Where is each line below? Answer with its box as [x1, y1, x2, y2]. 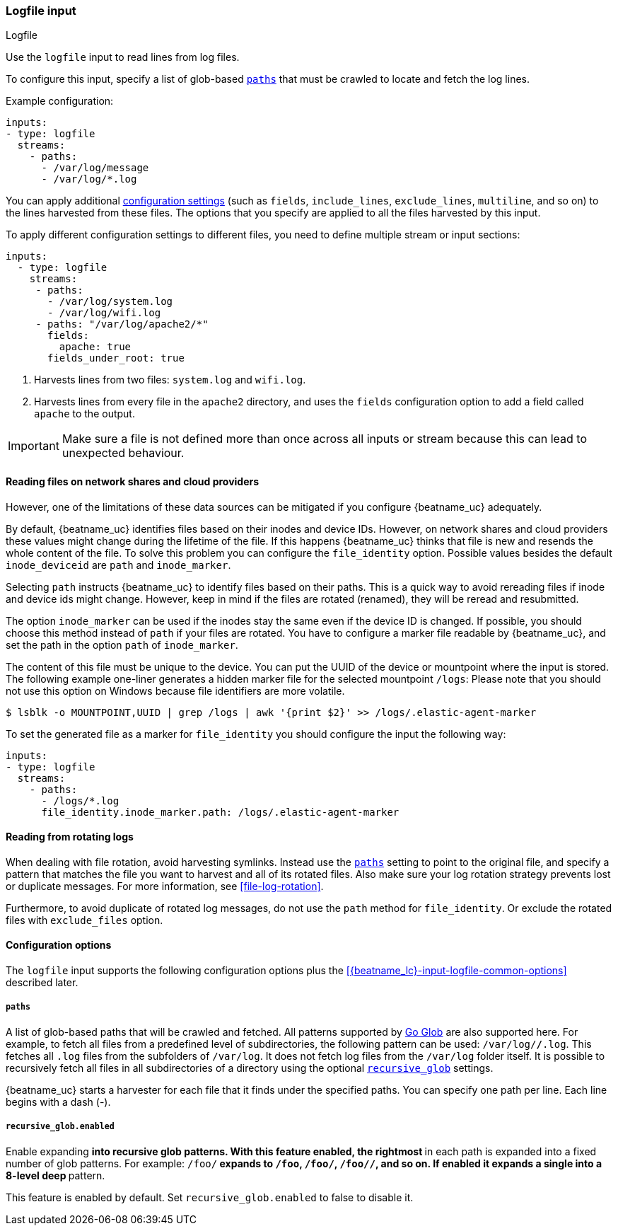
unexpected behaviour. [62, 446, 185, 461]
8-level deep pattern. [6, 1169, 105, 1181]
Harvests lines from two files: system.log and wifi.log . [34, 374, 306, 386]
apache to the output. [34, 408, 135, 420]
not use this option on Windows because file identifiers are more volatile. [6, 684, 345, 697]
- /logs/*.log [41, 794, 119, 807]
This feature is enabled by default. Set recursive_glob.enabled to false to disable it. [6, 1191, 414, 1203]
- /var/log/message [41, 162, 149, 174]
